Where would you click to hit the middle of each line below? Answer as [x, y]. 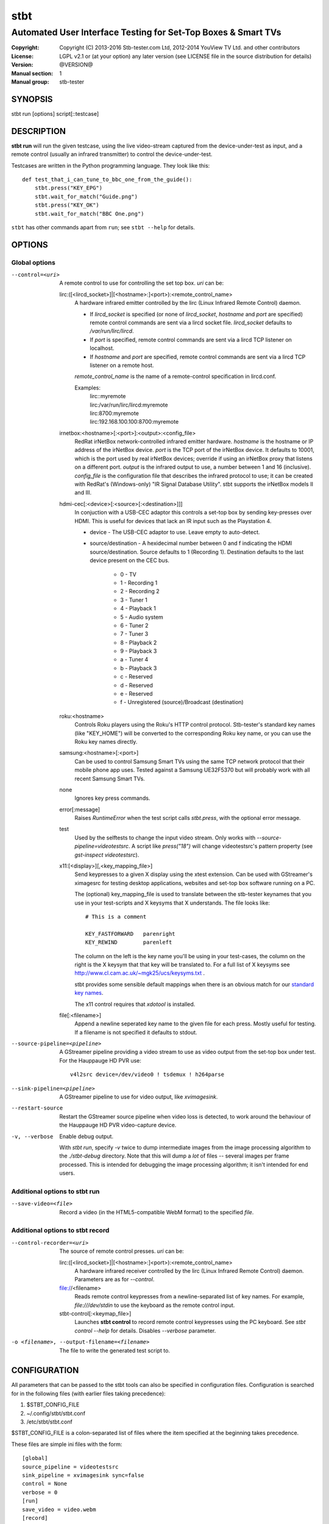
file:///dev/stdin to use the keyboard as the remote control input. [155, 1305]
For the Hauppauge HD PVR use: [100, 1060]
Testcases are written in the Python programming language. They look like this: [111, 165]
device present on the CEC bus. [130, 560]
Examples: [87, 388]
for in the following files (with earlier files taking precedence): [88, 1394]
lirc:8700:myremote [115, 413]
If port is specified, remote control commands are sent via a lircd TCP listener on [191, 340]
